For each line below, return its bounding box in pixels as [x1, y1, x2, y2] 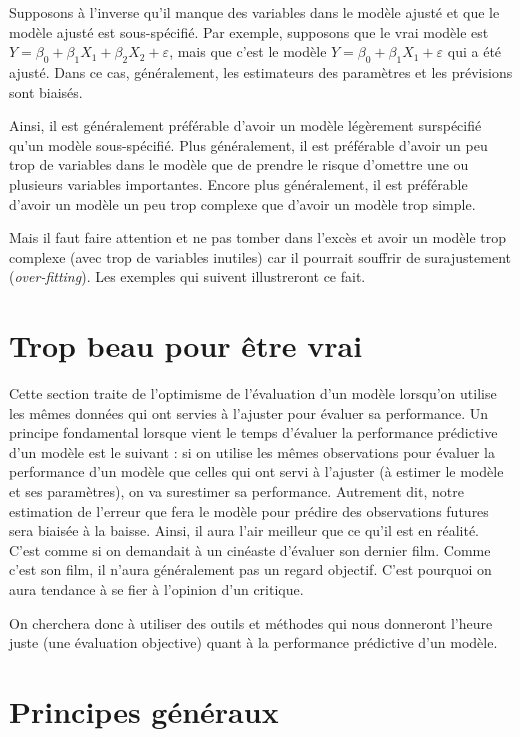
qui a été [447, 41, 502, 62]
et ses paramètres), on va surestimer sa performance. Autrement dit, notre [9, 481, 464, 502]
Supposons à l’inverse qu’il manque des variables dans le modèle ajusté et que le [9, 2, 500, 22]
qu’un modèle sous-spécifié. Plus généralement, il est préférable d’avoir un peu [9, 134, 488, 155]
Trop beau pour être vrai [9, 325, 363, 366]
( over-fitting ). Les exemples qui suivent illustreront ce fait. [9, 266, 366, 287]
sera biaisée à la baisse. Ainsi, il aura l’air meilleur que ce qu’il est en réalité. [9, 520, 480, 541]
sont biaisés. [9, 81, 83, 102]
